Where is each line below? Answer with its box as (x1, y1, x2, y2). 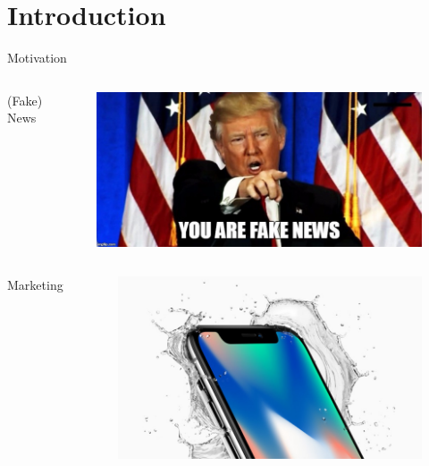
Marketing (7, 275, 63, 294)
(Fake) (7, 90, 43, 109)
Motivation (7, 48, 67, 67)
